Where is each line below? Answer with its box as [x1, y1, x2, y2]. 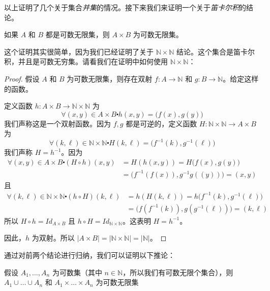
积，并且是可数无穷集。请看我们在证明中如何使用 [4, 56, 168, 67]
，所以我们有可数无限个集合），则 [123, 267, 233, 277]
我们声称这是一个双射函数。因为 [4, 118, 111, 128]
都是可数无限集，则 [45, 29, 110, 40]
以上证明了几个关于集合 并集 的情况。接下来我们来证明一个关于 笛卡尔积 [4, 2, 239, 12]
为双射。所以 [32, 232, 75, 243]
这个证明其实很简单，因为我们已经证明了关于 [4, 46, 154, 57]
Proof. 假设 [4, 73, 40, 84]
